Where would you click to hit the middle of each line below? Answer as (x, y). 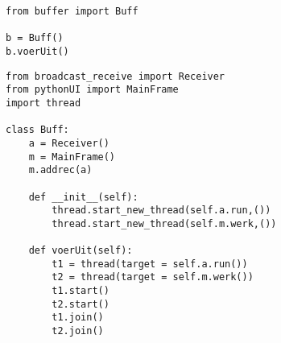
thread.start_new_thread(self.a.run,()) (161, 211)
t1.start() (81, 291)
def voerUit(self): (81, 251)
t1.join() (78, 318)
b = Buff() (35, 38)
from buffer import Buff (72, 11)
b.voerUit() (37, 51)
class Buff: (37, 130)
